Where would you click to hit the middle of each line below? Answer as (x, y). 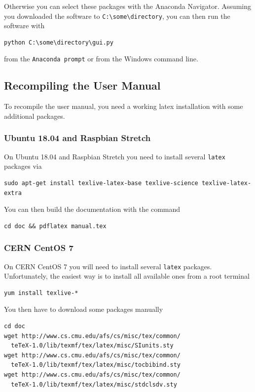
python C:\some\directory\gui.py (59, 42)
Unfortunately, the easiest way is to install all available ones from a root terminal (127, 276)
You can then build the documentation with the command (92, 209)
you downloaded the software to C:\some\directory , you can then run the (117, 16)
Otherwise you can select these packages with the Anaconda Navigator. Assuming (127, 6)
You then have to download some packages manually (84, 309)
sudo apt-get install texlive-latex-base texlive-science (101, 183)
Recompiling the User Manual (82, 85)
